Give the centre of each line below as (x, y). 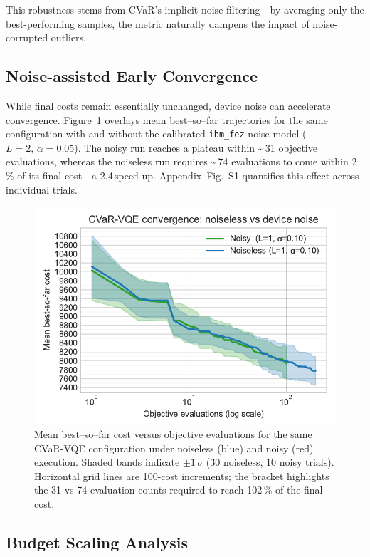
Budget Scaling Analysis (97, 542)
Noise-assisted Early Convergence (132, 76)
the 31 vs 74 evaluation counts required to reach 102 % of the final (179, 490)
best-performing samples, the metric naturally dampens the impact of (158, 23)
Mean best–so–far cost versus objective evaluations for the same (173, 434)
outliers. (68, 37)
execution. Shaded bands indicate (107, 462)
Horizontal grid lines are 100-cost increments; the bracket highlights (182, 475)
